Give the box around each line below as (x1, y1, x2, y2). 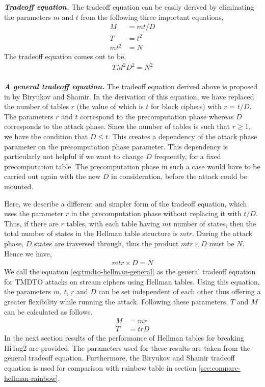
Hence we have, (4, 248, 52, 259)
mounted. (4, 180, 34, 191)
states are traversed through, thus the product (34, 238, 179, 248)
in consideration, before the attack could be (111, 171, 247, 182)
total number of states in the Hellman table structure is (4, 228, 178, 239)
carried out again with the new (4, 171, 101, 182)
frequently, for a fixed (154, 151, 221, 162)
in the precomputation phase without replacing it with (71, 208, 242, 219)
